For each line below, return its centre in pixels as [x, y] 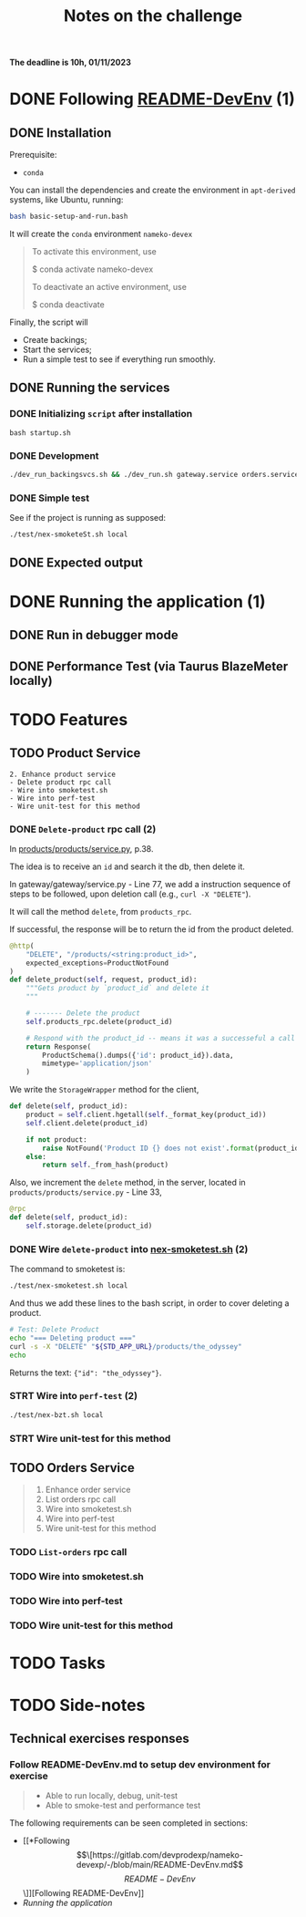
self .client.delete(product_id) [87, 1123]
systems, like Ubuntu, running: [66, 200]
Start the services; [57, 350]
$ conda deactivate [68, 305]
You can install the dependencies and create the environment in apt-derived [153, 190]
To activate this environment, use [94, 252]
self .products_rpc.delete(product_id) [99, 1021]
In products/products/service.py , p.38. [82, 848]
